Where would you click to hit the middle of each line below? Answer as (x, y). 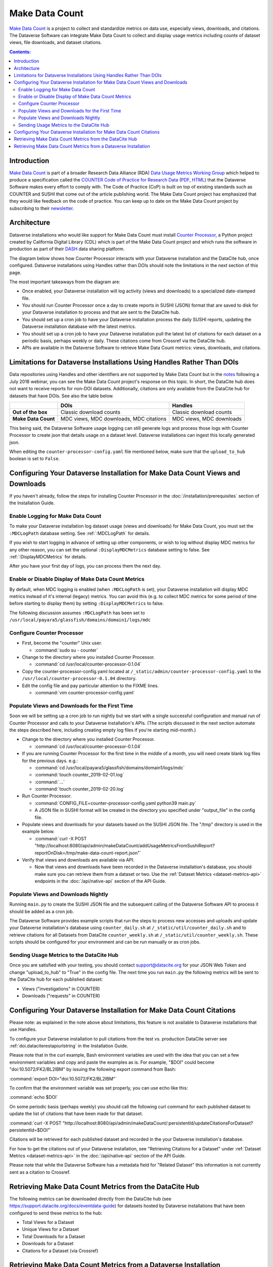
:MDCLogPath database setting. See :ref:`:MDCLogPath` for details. (80, 533)
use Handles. (23, 1029)
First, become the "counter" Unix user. (62, 643)
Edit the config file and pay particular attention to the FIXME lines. (90, 685)
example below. (38, 832)
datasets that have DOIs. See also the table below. (61, 396)
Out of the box (30, 412)
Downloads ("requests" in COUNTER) (61, 995)
